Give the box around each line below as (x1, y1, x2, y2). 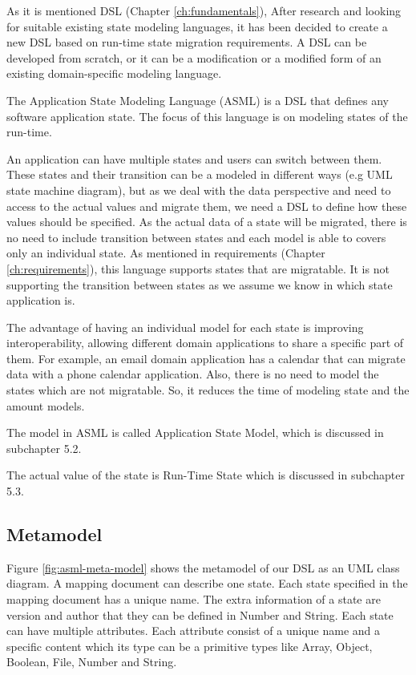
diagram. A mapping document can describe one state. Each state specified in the (6, 575, 408, 592)
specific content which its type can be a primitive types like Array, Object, (6, 637, 373, 654)
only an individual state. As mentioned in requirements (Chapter (6, 245, 325, 261)
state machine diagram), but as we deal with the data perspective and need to (6, 181, 391, 198)
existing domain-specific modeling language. (6, 65, 222, 82)
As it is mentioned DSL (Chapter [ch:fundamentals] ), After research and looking (6, 2, 402, 18)
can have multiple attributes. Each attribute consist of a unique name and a (6, 622, 381, 639)
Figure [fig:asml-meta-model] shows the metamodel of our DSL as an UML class (6, 559, 400, 576)
